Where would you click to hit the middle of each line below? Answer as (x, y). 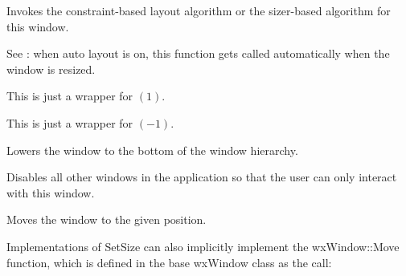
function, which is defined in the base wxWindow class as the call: (169, 262)
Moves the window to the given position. (107, 219)
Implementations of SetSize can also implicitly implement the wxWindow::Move (203, 246)
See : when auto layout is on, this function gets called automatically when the (198, 53)
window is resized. (51, 69)
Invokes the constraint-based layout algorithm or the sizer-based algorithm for (199, 10)
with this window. (51, 192)
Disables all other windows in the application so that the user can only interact (202, 177)
